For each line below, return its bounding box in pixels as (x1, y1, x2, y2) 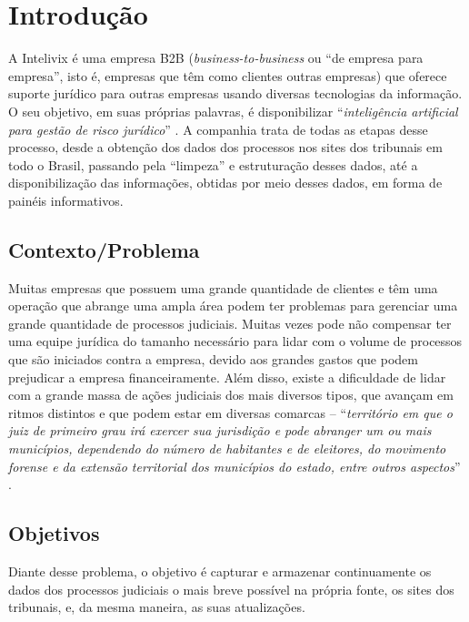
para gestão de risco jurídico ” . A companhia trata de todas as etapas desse (8, 119, 428, 138)
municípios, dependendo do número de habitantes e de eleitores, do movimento (8, 439, 446, 458)
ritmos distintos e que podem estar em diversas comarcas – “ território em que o (8, 403, 453, 422)
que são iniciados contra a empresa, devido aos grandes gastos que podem (8, 350, 418, 369)
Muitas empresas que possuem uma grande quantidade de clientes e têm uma (8, 278, 438, 297)
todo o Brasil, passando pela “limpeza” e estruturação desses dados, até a (8, 155, 418, 174)
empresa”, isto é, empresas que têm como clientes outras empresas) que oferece (8, 66, 447, 85)
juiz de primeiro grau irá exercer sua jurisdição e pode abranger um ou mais (8, 421, 432, 440)
